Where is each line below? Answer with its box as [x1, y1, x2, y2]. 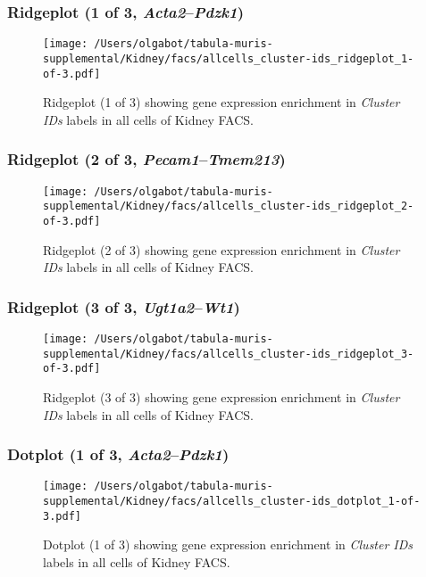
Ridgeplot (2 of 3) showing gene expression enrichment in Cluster [43, 240, 400, 259]
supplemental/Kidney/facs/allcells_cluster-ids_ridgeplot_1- [43, 52, 414, 65]
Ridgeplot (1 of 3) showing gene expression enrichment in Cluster [43, 93, 400, 111]
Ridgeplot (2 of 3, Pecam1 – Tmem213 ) [7, 148, 286, 170]
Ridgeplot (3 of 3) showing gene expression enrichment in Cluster [43, 387, 400, 406]
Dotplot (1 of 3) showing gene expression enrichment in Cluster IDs [43, 535, 413, 554]
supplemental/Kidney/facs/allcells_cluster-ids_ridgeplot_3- [43, 347, 414, 360]
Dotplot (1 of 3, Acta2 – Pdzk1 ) [7, 443, 230, 466]
